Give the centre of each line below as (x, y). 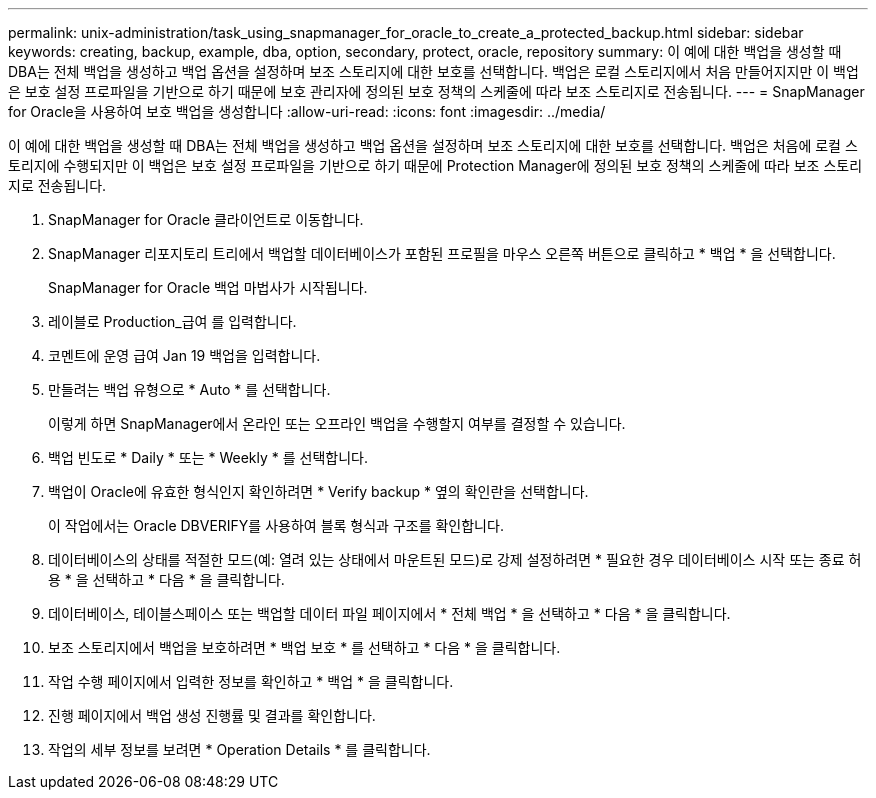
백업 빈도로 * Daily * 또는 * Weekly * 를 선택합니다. (208, 457)
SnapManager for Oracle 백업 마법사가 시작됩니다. (208, 287)
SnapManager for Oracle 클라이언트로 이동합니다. (206, 219)
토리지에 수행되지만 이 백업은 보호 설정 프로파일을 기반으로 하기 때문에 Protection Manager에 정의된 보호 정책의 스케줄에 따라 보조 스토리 (435, 165)
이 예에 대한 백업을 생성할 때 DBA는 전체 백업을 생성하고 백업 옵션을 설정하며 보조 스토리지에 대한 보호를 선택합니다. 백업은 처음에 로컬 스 (433, 145)
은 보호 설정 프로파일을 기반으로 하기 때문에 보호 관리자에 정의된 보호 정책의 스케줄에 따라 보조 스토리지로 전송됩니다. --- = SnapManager (436, 91)
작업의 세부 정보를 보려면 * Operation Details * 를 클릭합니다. (239, 749)
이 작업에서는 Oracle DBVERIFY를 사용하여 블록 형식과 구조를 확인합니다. (276, 525)
